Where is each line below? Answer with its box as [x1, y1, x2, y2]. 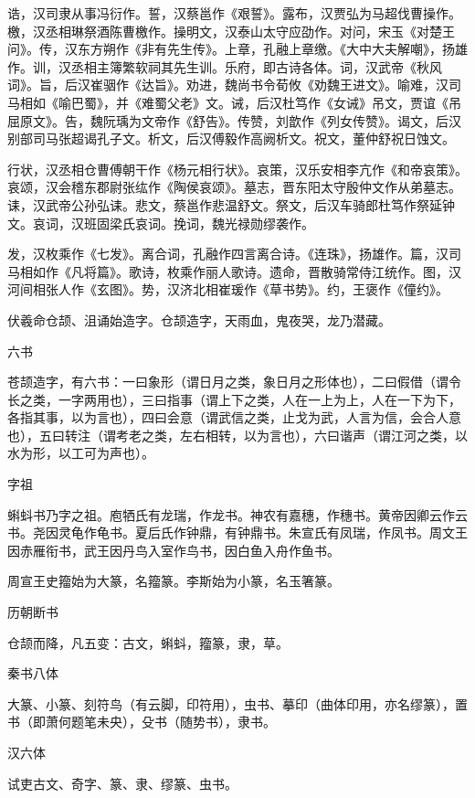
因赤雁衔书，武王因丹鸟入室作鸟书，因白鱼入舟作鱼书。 [7, 540, 340, 559]
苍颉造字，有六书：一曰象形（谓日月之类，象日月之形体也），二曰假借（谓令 [7, 372, 461, 391]
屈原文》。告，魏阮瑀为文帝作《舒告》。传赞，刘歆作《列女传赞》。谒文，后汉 [7, 111, 461, 130]
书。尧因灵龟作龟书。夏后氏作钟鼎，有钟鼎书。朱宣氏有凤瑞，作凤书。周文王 [7, 523, 468, 542]
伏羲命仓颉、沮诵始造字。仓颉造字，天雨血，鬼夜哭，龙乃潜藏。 [7, 310, 391, 329]
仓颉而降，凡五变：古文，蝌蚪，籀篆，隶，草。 [7, 633, 289, 652]
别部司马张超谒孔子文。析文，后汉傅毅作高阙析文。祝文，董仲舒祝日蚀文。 [7, 129, 455, 148]
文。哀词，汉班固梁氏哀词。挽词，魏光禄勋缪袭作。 [7, 213, 314, 232]
